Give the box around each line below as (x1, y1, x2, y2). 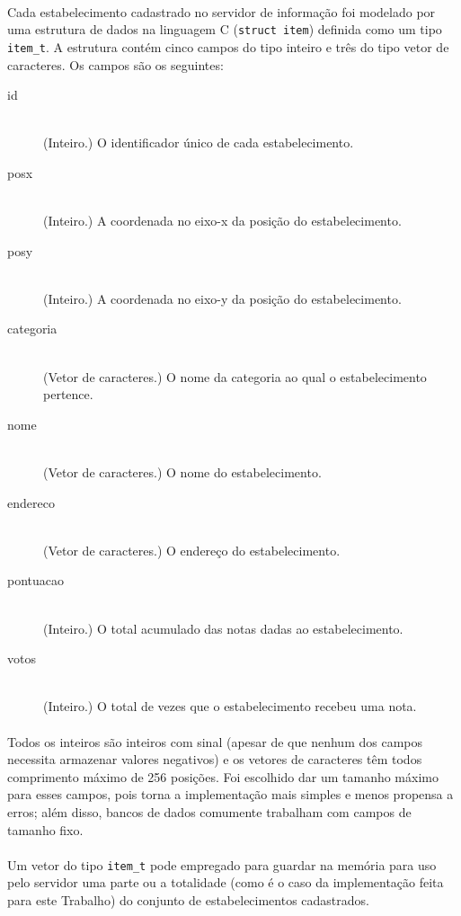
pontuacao (7, 571, 65, 590)
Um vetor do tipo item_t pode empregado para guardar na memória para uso (7, 855, 437, 874)
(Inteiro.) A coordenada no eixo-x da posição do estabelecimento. (43, 211, 402, 230)
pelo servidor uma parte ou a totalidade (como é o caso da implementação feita (7, 873, 444, 892)
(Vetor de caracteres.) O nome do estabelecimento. (43, 463, 322, 481)
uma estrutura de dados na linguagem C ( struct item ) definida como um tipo (7, 20, 442, 39)
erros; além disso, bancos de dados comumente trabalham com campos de (7, 802, 412, 821)
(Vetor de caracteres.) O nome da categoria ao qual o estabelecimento (43, 367, 427, 386)
